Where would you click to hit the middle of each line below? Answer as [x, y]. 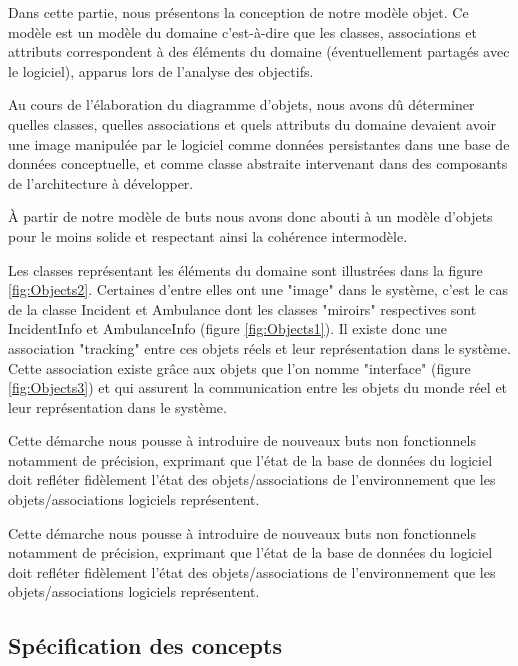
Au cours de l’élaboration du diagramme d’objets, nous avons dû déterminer [241, 104]
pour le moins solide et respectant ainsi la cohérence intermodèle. [208, 235]
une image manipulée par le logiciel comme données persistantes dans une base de [259, 143]
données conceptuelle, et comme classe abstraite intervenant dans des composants [258, 163]
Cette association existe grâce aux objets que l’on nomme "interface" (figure [239, 367]
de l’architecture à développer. [101, 182]
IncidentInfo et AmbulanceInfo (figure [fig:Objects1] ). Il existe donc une [227, 328]
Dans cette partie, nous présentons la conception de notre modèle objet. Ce [238, 12]
